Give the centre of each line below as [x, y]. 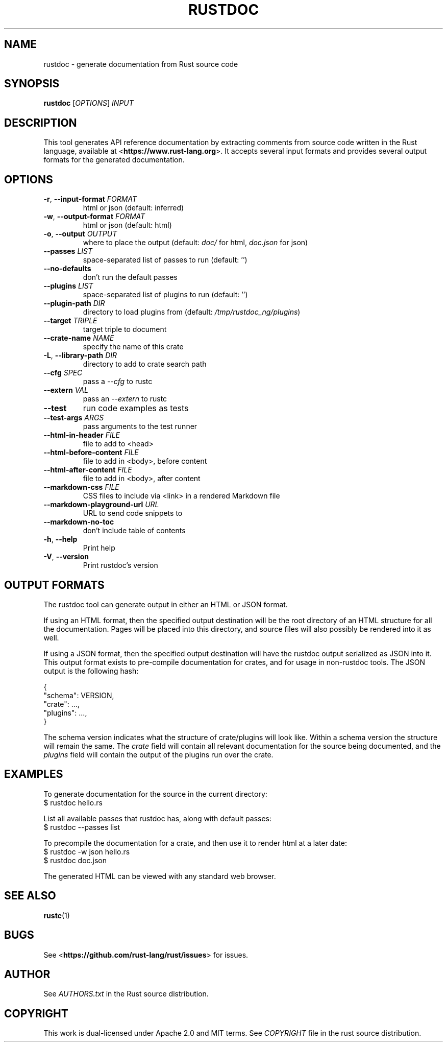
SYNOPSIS [32, 84]
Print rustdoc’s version [120, 565]
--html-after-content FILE [88, 470]
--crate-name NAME [79, 338]
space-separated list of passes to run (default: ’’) [165, 260]
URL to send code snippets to [133, 513]
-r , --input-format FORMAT [90, 199]
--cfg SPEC [63, 373]
